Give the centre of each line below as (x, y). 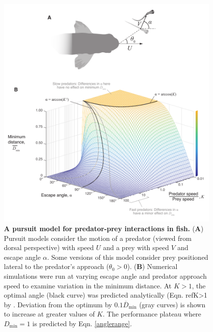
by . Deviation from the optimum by (58, 304)
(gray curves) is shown (172, 304)
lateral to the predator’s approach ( (56, 266)
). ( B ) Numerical (152, 266)
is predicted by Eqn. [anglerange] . (82, 323)
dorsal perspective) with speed (49, 247)
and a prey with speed (136, 247)
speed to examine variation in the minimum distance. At (88, 285)
